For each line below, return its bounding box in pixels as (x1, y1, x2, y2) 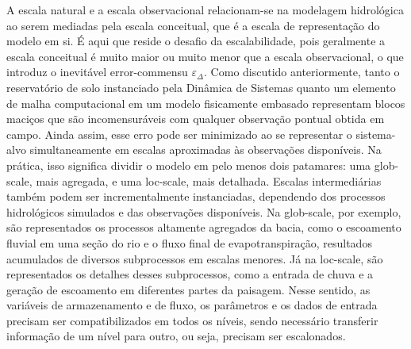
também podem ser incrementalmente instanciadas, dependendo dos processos (6, 188, 386, 205)
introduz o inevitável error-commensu (6, 63, 188, 80)
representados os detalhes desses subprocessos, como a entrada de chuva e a (6, 266, 374, 282)
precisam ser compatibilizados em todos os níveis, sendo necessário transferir (6, 312, 378, 328)
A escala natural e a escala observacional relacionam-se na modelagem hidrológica (6, 2, 404, 17)
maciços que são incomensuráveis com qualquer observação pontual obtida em (6, 110, 385, 127)
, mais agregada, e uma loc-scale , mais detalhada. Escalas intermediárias (29, 172, 382, 189)
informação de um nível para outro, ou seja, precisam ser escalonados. (6, 328, 346, 344)
